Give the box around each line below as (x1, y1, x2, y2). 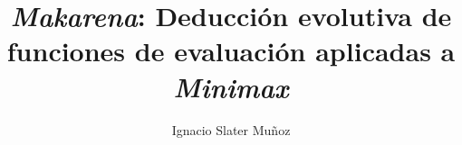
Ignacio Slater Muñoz (171, 120, 291, 139)
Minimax (173, 68, 289, 105)
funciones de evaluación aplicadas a (6, 32, 456, 69)
